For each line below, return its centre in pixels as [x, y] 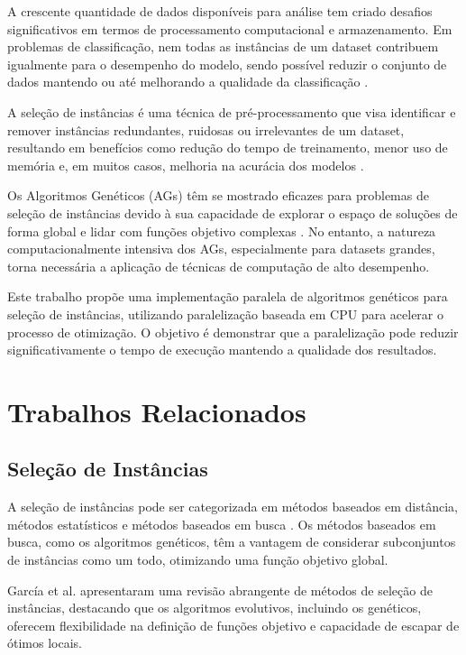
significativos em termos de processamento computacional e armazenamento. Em [230, 28]
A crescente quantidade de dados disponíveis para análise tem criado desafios [220, 11]
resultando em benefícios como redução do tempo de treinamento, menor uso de [228, 148]
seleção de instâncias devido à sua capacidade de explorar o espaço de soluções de [233, 212]
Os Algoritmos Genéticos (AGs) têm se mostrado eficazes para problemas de [218, 195]
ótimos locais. [45, 643]
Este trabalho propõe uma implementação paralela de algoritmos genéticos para [228, 296]
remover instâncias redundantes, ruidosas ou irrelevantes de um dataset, [206, 129]
